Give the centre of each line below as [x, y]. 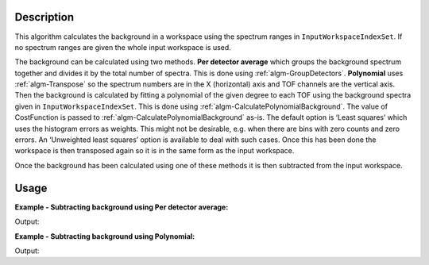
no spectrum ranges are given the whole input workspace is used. [123, 47]
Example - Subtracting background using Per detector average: [122, 207]
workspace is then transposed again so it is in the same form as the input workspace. [155, 151]
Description [44, 17]
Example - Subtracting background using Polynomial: [105, 236]
